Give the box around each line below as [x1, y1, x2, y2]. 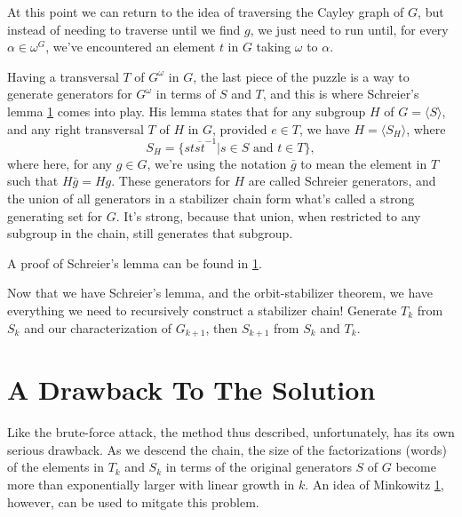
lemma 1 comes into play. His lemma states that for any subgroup [7, 101, 366, 120]
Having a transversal [7, 67, 119, 85]
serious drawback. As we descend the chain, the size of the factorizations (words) [7, 440, 447, 458]
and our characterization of [24, 318, 171, 337]
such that [7, 171, 59, 190]
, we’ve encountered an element [45, 37, 216, 56]
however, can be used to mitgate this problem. [7, 492, 259, 511]
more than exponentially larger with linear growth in [7, 474, 295, 493]
